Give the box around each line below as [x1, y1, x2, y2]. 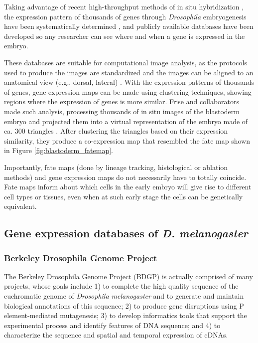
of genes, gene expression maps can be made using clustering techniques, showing [4, 86, 252, 97]
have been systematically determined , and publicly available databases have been [4, 21, 254, 31]
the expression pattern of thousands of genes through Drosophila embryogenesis [4, 11, 247, 21]
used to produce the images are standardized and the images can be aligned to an [4, 67, 254, 77]
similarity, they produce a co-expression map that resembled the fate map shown [4, 135, 251, 146]
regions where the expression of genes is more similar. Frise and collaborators [4, 96, 240, 107]
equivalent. [4, 201, 37, 211]
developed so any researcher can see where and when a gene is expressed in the [4, 30, 245, 41]
